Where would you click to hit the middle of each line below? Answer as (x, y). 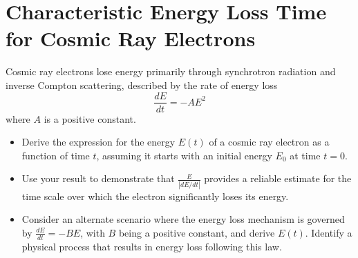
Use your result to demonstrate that (98, 178)
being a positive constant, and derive (197, 232)
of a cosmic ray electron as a (269, 142)
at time (305, 155)
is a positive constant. (90, 118)
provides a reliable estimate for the (278, 178)
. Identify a (329, 232)
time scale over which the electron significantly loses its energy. (155, 196)
